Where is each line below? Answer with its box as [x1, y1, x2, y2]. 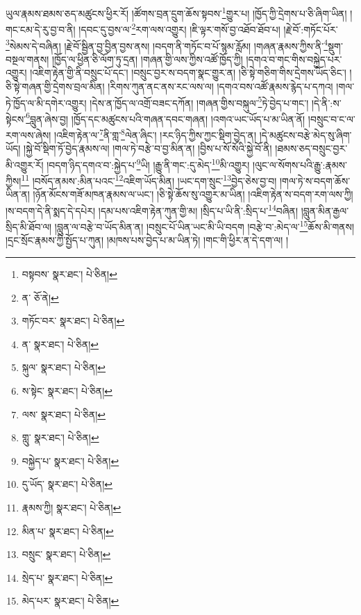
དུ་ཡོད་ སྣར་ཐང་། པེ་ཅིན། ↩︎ [22, 477, 113, 491]
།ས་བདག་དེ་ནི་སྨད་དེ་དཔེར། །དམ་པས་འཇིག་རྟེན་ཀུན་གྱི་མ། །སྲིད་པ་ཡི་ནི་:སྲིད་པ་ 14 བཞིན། [6, 201, 299, 218]
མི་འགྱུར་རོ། [6, 157, 44, 172]
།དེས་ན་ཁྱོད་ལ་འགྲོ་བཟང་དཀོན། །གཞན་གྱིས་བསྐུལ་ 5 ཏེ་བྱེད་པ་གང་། [90, 93, 309, 110]
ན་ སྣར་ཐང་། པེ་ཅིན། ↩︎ [22, 336, 99, 351]
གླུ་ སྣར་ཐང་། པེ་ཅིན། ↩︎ [22, 430, 99, 445]
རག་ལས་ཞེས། [6, 127, 51, 142]
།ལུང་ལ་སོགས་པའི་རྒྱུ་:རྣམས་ [253, 157, 348, 172]
